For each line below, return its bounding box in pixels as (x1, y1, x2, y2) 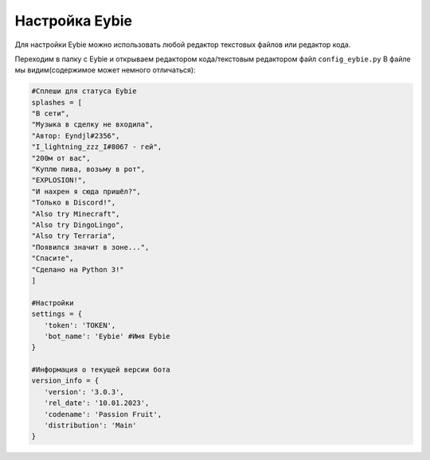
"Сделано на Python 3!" (31, 265, 125, 274)
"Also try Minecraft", (31, 209, 120, 218)
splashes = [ (31, 98, 83, 107)
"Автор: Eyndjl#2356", (31, 131, 120, 140)
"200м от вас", (31, 154, 91, 162)
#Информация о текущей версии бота (31, 365, 170, 374)
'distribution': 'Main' (44, 421, 137, 430)
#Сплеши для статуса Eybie (31, 87, 137, 96)
